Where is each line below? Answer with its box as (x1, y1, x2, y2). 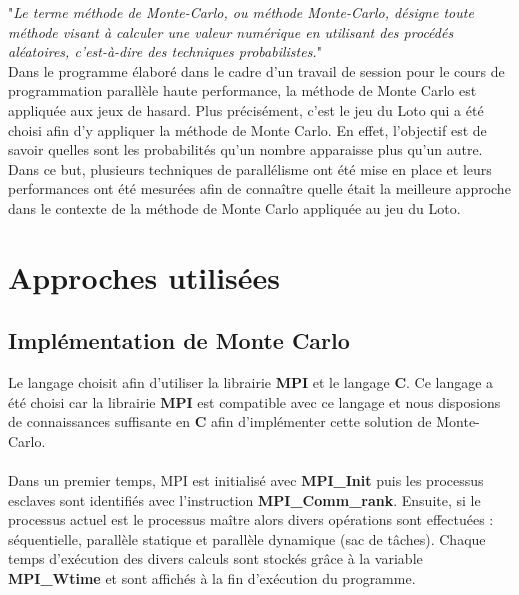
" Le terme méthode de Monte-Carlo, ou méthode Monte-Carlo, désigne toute (8, 2, 474, 22)
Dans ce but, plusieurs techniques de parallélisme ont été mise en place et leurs (8, 158, 492, 179)
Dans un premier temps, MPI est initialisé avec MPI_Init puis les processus (8, 470, 484, 491)
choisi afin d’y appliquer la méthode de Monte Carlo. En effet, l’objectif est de (8, 119, 487, 140)
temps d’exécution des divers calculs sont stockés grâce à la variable (8, 548, 423, 569)
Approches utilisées (8, 256, 281, 297)
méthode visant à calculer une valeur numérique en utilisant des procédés (8, 21, 454, 42)
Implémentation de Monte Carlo (8, 325, 350, 356)
